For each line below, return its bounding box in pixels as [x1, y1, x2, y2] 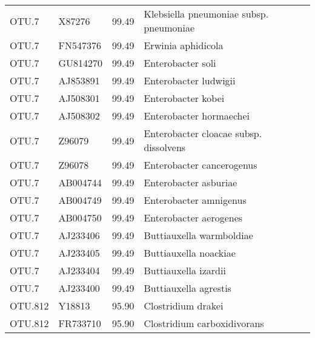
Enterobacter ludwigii [144, 73, 236, 87]
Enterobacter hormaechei [144, 109, 250, 123]
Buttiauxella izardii [144, 263, 226, 277]
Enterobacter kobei [144, 91, 225, 105]
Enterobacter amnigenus [144, 193, 247, 207]
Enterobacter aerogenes [144, 211, 243, 225]
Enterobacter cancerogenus [144, 158, 257, 172]
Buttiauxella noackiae [144, 246, 236, 260]
